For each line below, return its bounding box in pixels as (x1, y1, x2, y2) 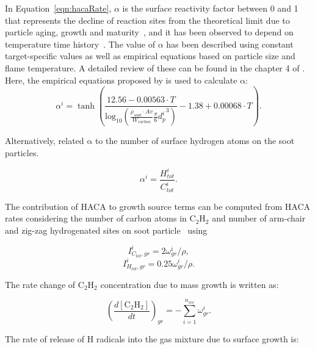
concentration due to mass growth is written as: (100, 278, 279, 290)
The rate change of (5, 278, 76, 290)
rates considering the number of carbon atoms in (5, 212, 187, 225)
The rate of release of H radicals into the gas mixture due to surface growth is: (5, 333, 299, 345)
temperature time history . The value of (5, 37, 155, 50)
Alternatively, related (5, 134, 84, 147)
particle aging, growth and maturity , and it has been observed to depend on (5, 26, 294, 38)
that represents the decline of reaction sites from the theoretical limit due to (5, 13, 290, 26)
